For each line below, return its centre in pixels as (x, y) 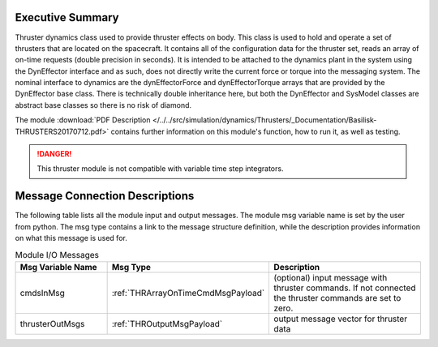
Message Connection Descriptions (105, 196)
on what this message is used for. (71, 238)
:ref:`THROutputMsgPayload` (167, 323)
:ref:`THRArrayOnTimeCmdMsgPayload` (188, 293)
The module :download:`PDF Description (83, 120)
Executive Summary (67, 17)
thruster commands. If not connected (345, 288)
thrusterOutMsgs (52, 323)
